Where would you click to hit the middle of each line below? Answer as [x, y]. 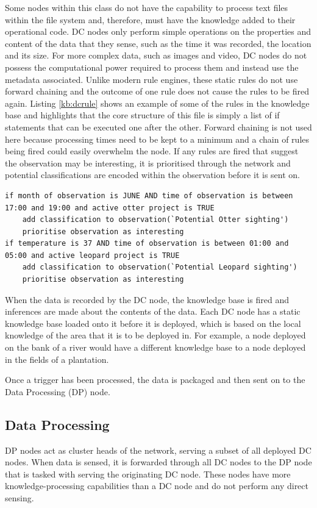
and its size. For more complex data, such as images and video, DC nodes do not [156, 55]
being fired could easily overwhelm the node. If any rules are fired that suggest [152, 151]
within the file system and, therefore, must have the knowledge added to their [150, 19]
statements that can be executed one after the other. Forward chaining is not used [158, 127]
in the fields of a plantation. [57, 359]
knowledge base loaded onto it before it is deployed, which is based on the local [153, 323]
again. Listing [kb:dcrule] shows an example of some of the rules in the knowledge [157, 103]
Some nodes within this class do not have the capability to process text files [147, 7]
